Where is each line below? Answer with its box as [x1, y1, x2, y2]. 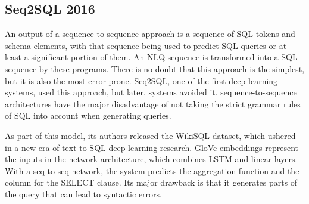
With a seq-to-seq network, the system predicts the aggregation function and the [5, 164, 299, 177]
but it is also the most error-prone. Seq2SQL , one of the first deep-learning [5, 74, 278, 86]
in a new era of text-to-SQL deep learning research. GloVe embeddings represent [5, 141, 299, 153]
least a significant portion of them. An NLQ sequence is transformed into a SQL [5, 51, 298, 63]
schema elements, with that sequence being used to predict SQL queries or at [5, 39, 287, 51]
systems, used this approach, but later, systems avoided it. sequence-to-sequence [5, 86, 297, 98]
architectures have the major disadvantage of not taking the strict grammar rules [5, 97, 301, 110]
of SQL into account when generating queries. [5, 109, 171, 122]
